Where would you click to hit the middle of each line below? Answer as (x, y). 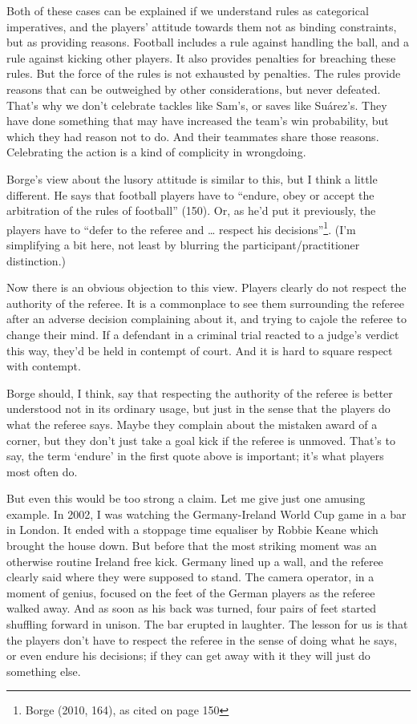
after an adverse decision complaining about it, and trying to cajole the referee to (206, 319)
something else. (44, 671)
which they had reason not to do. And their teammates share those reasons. (193, 136)
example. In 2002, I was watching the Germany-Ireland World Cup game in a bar (206, 514)
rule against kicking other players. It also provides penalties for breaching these (201, 57)
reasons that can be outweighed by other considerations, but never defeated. (194, 89)
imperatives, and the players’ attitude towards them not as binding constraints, (202, 26)
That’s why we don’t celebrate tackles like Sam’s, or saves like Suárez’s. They (197, 105)
